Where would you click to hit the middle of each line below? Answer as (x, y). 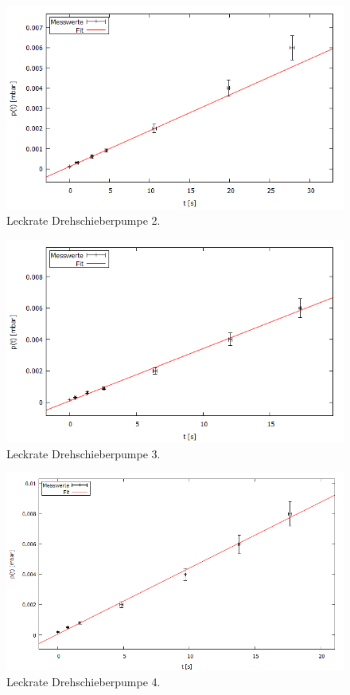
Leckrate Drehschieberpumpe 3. (84, 453)
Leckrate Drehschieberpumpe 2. (84, 220)
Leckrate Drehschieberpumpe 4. (84, 682)
